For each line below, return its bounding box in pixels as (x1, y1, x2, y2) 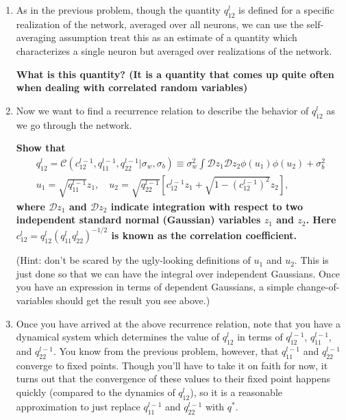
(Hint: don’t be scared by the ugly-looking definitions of (16, 253, 251, 267)
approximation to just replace (16, 399, 140, 413)
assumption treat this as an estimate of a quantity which (59, 30, 297, 45)
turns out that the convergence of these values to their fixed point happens (16, 371, 330, 386)
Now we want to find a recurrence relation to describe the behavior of (16, 103, 309, 117)
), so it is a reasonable (190, 384, 282, 399)
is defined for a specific (238, 3, 334, 16)
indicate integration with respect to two (110, 199, 304, 213)
